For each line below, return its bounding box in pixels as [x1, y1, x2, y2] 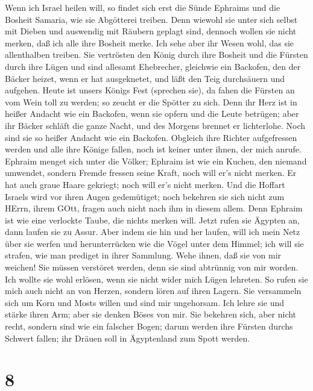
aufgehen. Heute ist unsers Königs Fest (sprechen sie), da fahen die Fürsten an [5, 84, 295, 96]
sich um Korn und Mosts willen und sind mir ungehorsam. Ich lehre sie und [5, 296, 285, 308]
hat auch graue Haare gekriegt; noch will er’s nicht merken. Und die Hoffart [5, 178, 285, 190]
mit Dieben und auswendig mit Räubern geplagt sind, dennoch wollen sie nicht [5, 25, 297, 37]
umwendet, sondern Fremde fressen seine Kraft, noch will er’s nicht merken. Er [5, 166, 297, 179]
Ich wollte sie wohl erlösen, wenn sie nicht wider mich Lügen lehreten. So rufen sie [5, 272, 308, 285]
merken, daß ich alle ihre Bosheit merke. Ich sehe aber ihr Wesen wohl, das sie [5, 36, 294, 49]
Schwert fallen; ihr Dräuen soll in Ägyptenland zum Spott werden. [5, 331, 250, 344]
